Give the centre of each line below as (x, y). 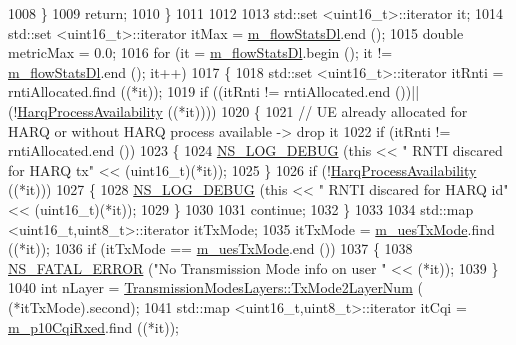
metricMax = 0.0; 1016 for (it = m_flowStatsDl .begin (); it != (200, 52)
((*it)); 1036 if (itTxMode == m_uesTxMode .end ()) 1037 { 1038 (210, 248)
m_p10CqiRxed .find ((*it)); (93, 326)
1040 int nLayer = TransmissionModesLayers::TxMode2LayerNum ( (215, 287)
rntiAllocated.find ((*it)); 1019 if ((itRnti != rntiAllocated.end (199, 91)
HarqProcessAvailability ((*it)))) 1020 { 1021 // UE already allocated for (242, 110)
